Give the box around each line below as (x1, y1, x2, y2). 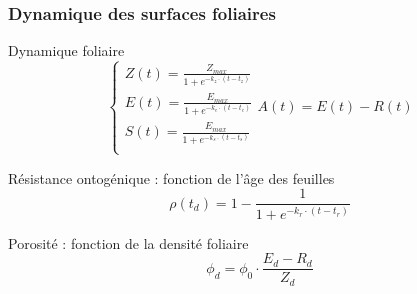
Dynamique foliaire (8, 40, 125, 61)
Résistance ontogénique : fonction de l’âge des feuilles (8, 167, 335, 188)
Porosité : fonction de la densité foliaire (8, 232, 249, 253)
